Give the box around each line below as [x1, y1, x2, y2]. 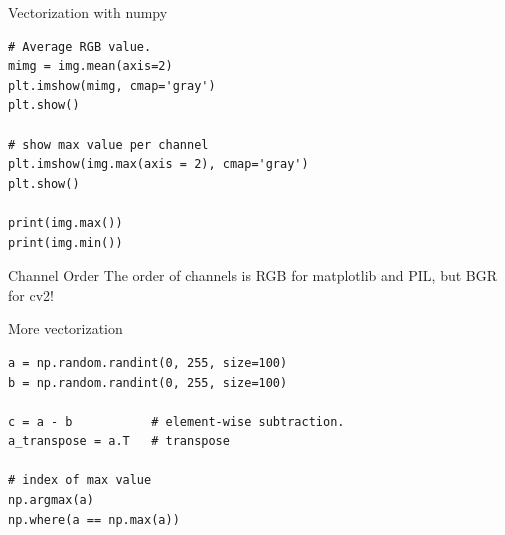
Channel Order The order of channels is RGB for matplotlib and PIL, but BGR [8, 265, 498, 286]
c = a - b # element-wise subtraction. [8, 414, 345, 429]
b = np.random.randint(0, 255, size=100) [8, 375, 288, 390]
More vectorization [8, 318, 123, 339]
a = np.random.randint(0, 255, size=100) [8, 355, 288, 370]
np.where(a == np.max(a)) [8, 512, 180, 527]
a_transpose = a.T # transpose [8, 434, 230, 449]
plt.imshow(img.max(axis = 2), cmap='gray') [8, 157, 309, 172]
